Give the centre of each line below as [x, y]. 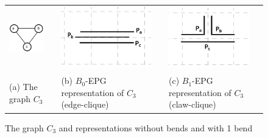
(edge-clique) [85, 104]
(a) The [23, 87]
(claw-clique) [192, 104]
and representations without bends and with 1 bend [156, 127]
